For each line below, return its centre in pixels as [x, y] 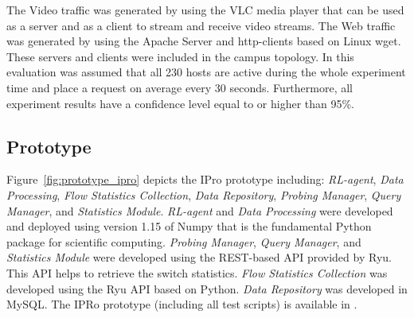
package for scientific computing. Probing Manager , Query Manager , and [184, 241]
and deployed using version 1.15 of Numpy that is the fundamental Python [189, 226]
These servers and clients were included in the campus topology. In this [180, 56]
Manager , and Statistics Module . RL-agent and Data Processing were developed [200, 210]
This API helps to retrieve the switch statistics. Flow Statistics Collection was [197, 272]
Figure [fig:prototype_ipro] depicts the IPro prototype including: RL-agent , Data [205, 179]
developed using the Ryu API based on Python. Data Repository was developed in [207, 288]
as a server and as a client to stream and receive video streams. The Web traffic [201, 25]
